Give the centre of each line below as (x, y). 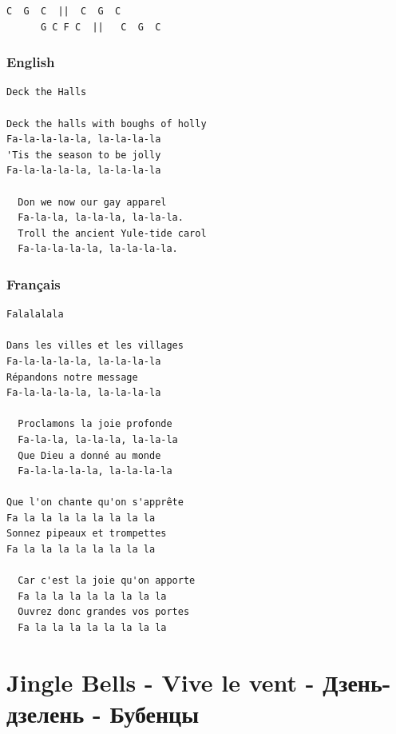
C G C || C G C (64, 11)
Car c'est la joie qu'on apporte (107, 581)
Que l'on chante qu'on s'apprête (95, 503)
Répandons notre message (72, 377)
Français (34, 283)
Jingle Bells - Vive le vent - (160, 682)
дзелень (46, 713)
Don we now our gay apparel (92, 202)
